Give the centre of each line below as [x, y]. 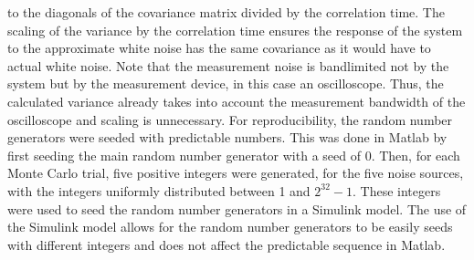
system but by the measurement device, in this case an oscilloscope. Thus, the [226, 83]
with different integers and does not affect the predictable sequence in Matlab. [226, 244]
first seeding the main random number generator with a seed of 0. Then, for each [234, 155]
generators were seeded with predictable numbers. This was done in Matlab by [227, 137]
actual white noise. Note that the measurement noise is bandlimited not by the [228, 65]
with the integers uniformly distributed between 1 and [159, 190]
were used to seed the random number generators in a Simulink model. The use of [237, 208]
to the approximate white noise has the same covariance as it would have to [219, 48]
